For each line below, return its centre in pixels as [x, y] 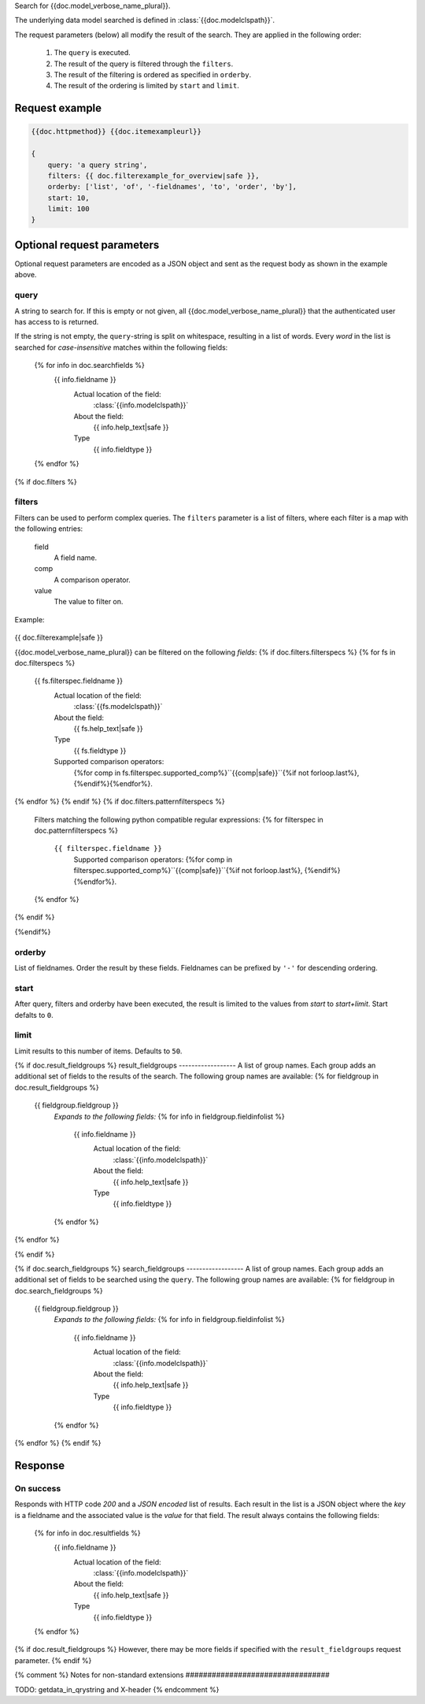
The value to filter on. [89, 602]
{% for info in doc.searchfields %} [89, 366]
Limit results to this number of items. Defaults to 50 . [98, 1051]
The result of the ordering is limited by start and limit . [146, 86]
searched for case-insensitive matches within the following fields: [121, 347]
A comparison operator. [92, 580]
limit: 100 [68, 209]
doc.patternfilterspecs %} [76, 830]
